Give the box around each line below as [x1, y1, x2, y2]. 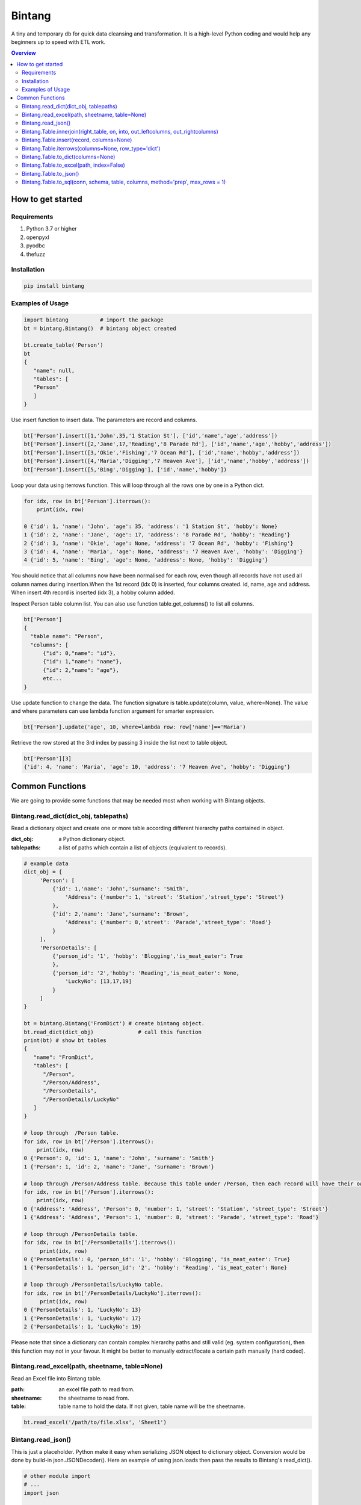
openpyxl [26, 234, 49, 241]
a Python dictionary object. [58, 836, 126, 843]
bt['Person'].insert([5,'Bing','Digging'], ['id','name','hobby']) [23, 466, 227, 473]
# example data [23, 860, 69, 867]
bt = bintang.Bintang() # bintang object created [23, 325, 177, 332]
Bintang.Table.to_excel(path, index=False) [22, 161, 126, 169]
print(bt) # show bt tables [23, 1037, 106, 1044]
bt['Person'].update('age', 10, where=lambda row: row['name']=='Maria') [23, 723, 246, 730]
